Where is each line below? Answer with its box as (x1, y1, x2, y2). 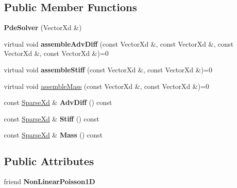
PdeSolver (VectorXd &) (4, 22, 82, 33)
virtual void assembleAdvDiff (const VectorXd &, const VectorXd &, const (4, 38, 234, 49)
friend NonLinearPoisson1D (4, 176, 95, 187)
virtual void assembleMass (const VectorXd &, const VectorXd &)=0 (4, 81, 209, 91)
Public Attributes (4, 154, 94, 169)
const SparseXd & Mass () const (4, 130, 102, 140)
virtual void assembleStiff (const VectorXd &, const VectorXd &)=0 (4, 64, 212, 74)
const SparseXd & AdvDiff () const (4, 97, 112, 107)
